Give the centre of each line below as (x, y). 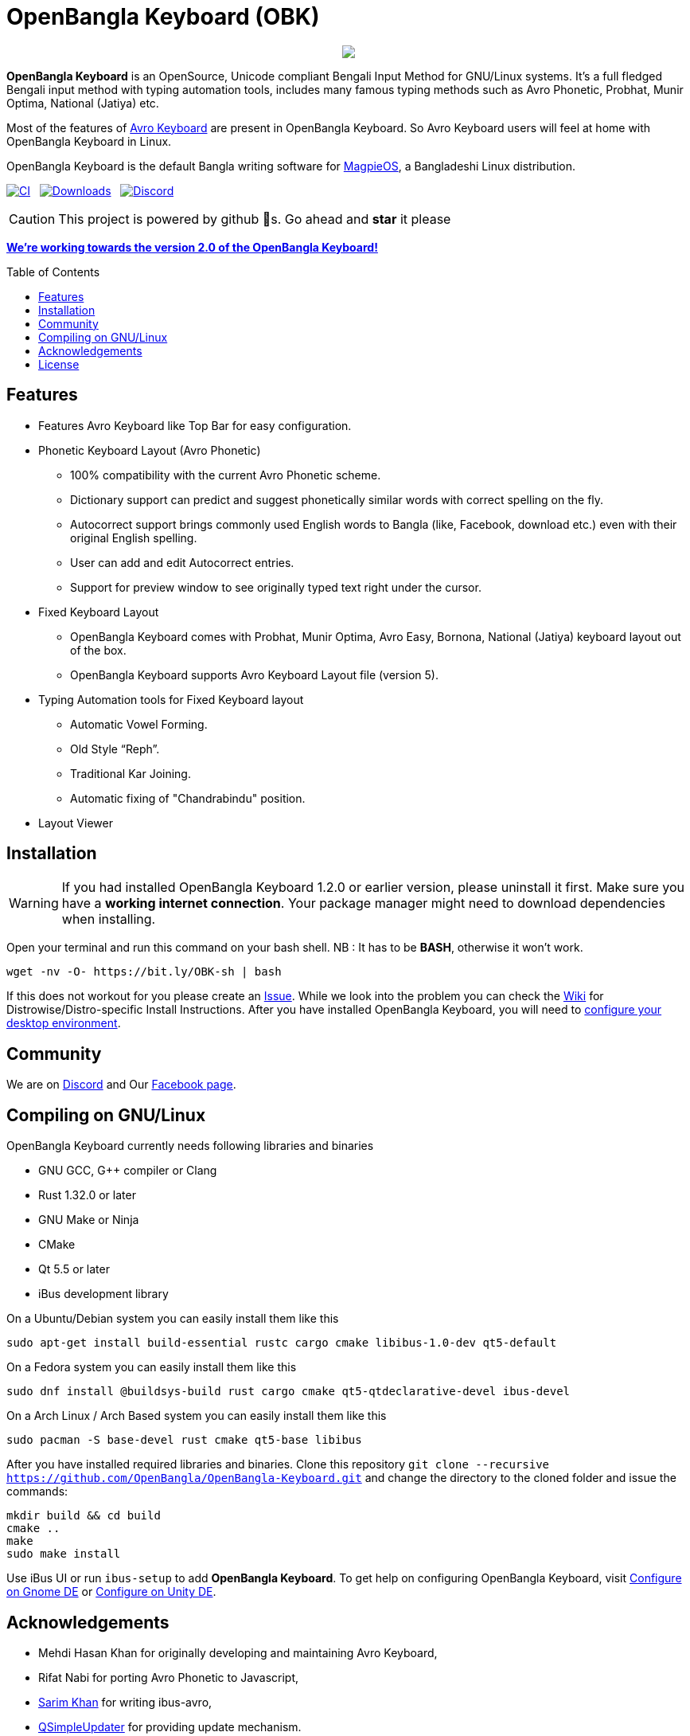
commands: (37, 1492)
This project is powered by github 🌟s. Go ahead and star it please (255, 219)
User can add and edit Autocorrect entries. (182, 562)
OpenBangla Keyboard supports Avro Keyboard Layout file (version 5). (254, 674)
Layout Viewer (76, 823)
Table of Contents (53, 272)
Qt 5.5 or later (74, 1269)
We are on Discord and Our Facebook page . (121, 1085)
